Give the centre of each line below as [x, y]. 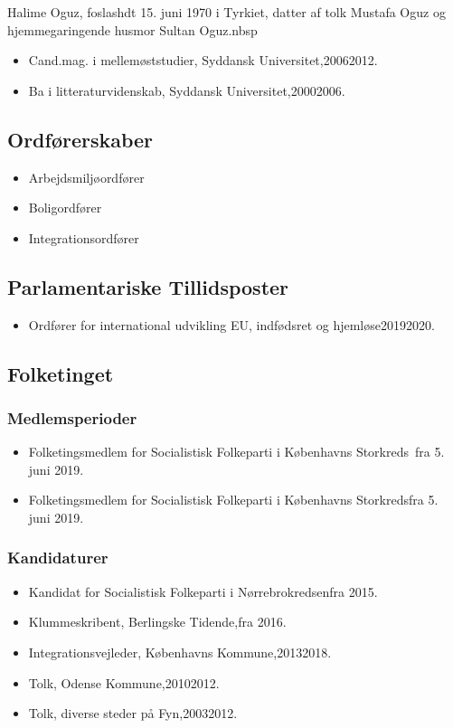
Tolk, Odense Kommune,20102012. [124, 682]
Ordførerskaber [80, 139]
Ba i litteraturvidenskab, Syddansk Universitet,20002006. [187, 90]
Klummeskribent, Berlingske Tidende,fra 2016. [157, 622]
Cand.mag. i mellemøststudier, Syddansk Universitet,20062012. [203, 60]
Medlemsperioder [72, 417]
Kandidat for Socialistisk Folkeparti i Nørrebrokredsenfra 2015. [203, 591]
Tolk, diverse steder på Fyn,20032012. [133, 713]
